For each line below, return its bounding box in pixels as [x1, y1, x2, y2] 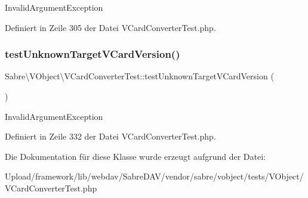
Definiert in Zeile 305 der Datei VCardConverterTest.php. [5, 21, 216, 33]
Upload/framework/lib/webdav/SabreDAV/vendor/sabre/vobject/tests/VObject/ [5, 170, 304, 182]
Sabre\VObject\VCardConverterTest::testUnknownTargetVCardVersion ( [5, 70, 274, 82]
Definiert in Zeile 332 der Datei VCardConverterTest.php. [5, 130, 216, 143]
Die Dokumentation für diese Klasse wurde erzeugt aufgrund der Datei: [5, 150, 266, 162]
